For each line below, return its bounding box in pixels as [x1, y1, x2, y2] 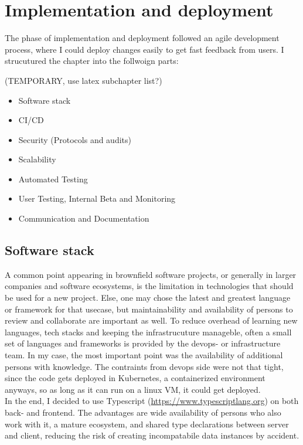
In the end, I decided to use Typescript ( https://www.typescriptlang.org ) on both [5, 395, 299, 407]
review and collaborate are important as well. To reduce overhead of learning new [5, 314, 298, 327]
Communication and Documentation [18, 212, 149, 225]
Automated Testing [18, 172, 88, 185]
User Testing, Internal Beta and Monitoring [18, 192, 176, 205]
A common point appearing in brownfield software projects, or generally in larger [5, 268, 297, 280]
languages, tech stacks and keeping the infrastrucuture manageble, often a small [5, 325, 292, 338]
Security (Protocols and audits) [18, 133, 131, 145]
